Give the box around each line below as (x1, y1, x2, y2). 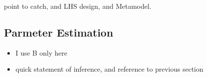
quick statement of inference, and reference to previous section (15, 64, 204, 74)
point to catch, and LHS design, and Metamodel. (4, 1, 151, 11)
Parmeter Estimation (4, 24, 114, 39)
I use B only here (15, 47, 67, 58)
